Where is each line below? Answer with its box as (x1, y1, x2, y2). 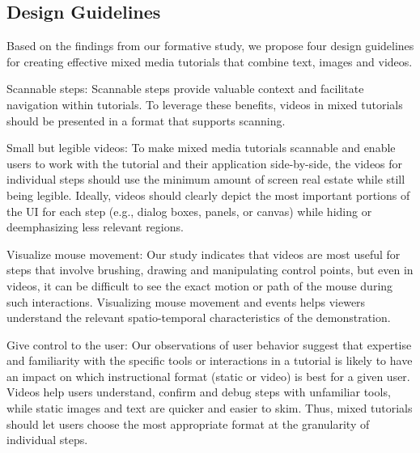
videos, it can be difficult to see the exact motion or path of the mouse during (6, 277, 393, 294)
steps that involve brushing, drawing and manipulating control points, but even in (6, 261, 414, 278)
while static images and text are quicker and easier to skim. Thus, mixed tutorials (6, 400, 413, 417)
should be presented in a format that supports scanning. (6, 112, 286, 129)
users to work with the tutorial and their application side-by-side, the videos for (6, 155, 403, 171)
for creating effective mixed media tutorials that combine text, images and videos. (6, 53, 413, 70)
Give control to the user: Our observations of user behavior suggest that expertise (6, 336, 412, 353)
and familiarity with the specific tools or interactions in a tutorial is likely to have (6, 352, 413, 369)
